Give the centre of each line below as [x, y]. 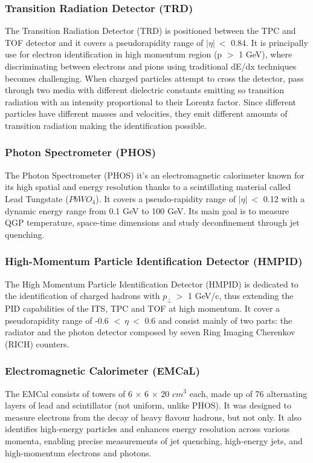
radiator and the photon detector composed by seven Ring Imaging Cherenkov [150, 332]
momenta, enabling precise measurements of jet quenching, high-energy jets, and [154, 440]
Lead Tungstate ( [37, 198]
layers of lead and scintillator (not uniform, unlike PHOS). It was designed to [148, 405]
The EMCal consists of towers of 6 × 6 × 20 [87, 393]
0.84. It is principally [269, 42]
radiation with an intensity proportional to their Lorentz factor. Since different [151, 101]
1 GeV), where [266, 54]
